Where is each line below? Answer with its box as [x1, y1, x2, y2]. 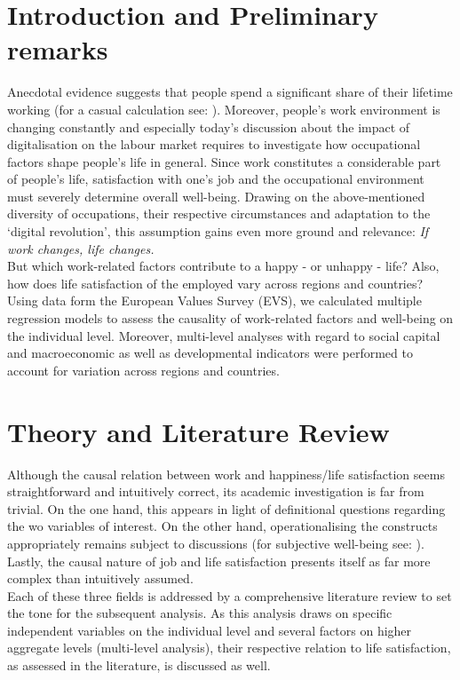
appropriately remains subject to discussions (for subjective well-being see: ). [7, 534, 424, 552]
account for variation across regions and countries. [7, 360, 280, 379]
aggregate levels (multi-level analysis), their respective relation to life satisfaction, [7, 638, 451, 657]
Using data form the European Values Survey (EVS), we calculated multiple [7, 291, 422, 310]
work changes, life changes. [7, 239, 155, 257]
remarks [7, 31, 108, 67]
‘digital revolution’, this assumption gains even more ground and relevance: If [7, 222, 429, 241]
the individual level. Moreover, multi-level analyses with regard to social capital [7, 326, 440, 344]
